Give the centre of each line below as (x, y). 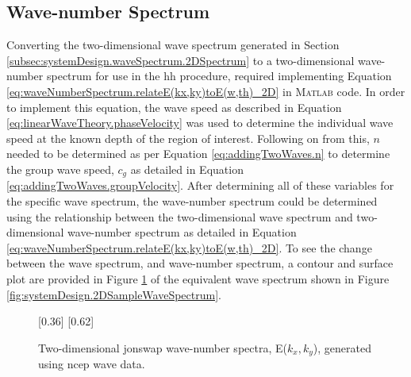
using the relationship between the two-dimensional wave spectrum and (180, 216)
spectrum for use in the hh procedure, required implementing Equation (219, 76)
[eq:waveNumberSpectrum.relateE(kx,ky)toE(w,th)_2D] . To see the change (189, 247)
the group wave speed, (60, 169)
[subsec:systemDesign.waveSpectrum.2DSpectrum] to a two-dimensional (181, 60)
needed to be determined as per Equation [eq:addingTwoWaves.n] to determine (198, 154)
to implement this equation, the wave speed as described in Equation (174, 107)
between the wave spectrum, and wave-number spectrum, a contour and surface (200, 263)
